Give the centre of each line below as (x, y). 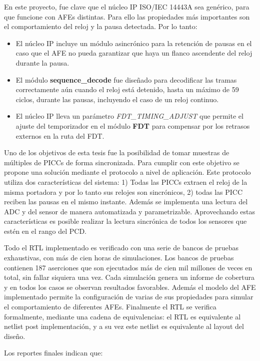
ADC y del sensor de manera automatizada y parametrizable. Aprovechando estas (129, 211)
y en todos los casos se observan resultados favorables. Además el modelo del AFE (130, 287)
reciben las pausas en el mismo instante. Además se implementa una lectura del (126, 202)
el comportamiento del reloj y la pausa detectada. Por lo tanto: (101, 26)
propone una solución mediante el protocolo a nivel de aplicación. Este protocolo (127, 172)
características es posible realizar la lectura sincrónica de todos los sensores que (125, 221)
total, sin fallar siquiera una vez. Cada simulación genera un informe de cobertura (129, 277)
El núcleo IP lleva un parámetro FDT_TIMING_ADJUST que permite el (129, 116)
